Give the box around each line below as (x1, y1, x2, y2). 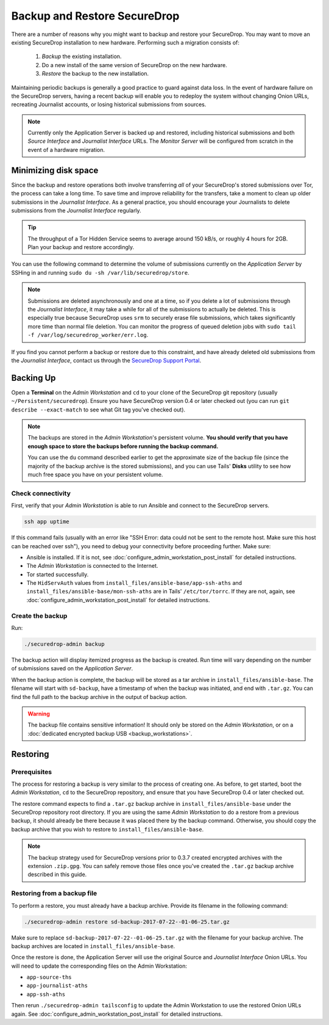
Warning (27, 710, 50, 717)
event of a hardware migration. (27, 146, 105, 153)
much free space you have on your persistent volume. (27, 471, 163, 479)
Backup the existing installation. (41, 53, 122, 60)
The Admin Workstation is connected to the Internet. (26, 562, 158, 570)
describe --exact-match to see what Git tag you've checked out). (11, 406, 186, 413)
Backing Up (11, 372, 56, 383)
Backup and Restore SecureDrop (11, 9, 180, 23)
